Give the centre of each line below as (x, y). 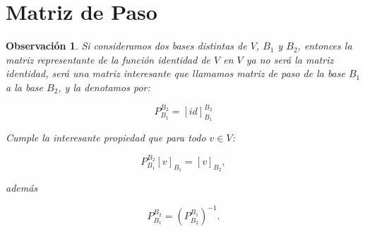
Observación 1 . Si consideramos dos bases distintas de (126, 46)
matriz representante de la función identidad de (108, 59)
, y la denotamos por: (104, 87)
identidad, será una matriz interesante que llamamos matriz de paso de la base (175, 73)
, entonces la (325, 46)
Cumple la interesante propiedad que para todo (106, 138)
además (22, 188)
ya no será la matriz (290, 59)
